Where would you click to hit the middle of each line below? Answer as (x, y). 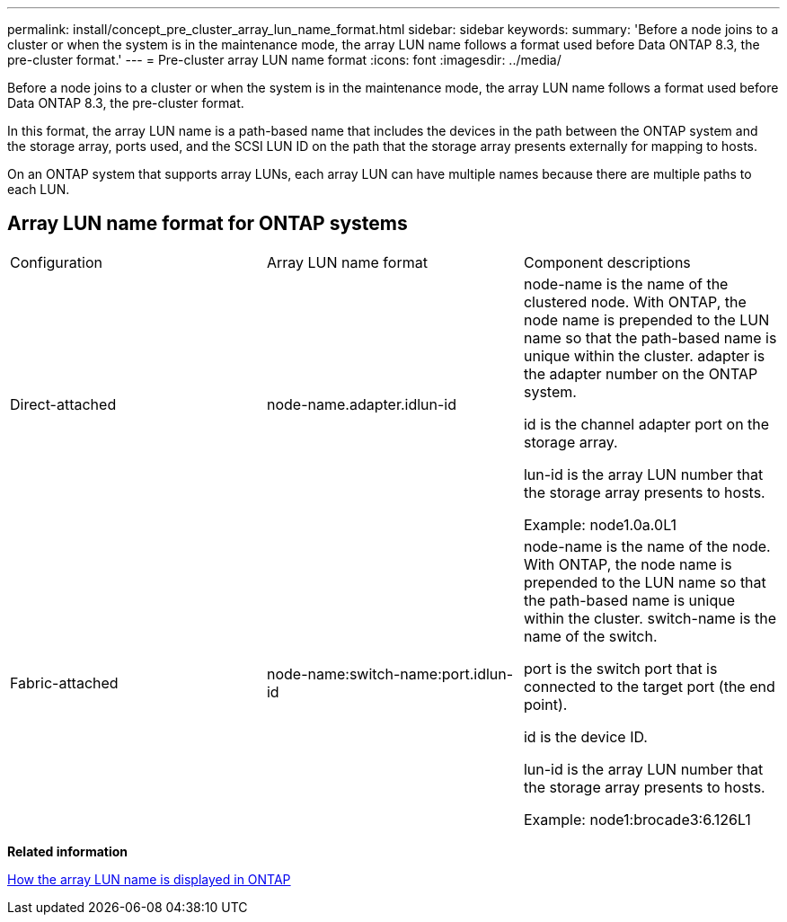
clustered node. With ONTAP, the (635, 301)
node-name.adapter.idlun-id (361, 404)
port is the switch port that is (620, 668)
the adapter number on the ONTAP (641, 373)
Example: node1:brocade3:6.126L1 (637, 819)
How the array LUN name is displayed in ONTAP (149, 879)
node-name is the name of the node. (647, 546)
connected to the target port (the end (649, 686)
